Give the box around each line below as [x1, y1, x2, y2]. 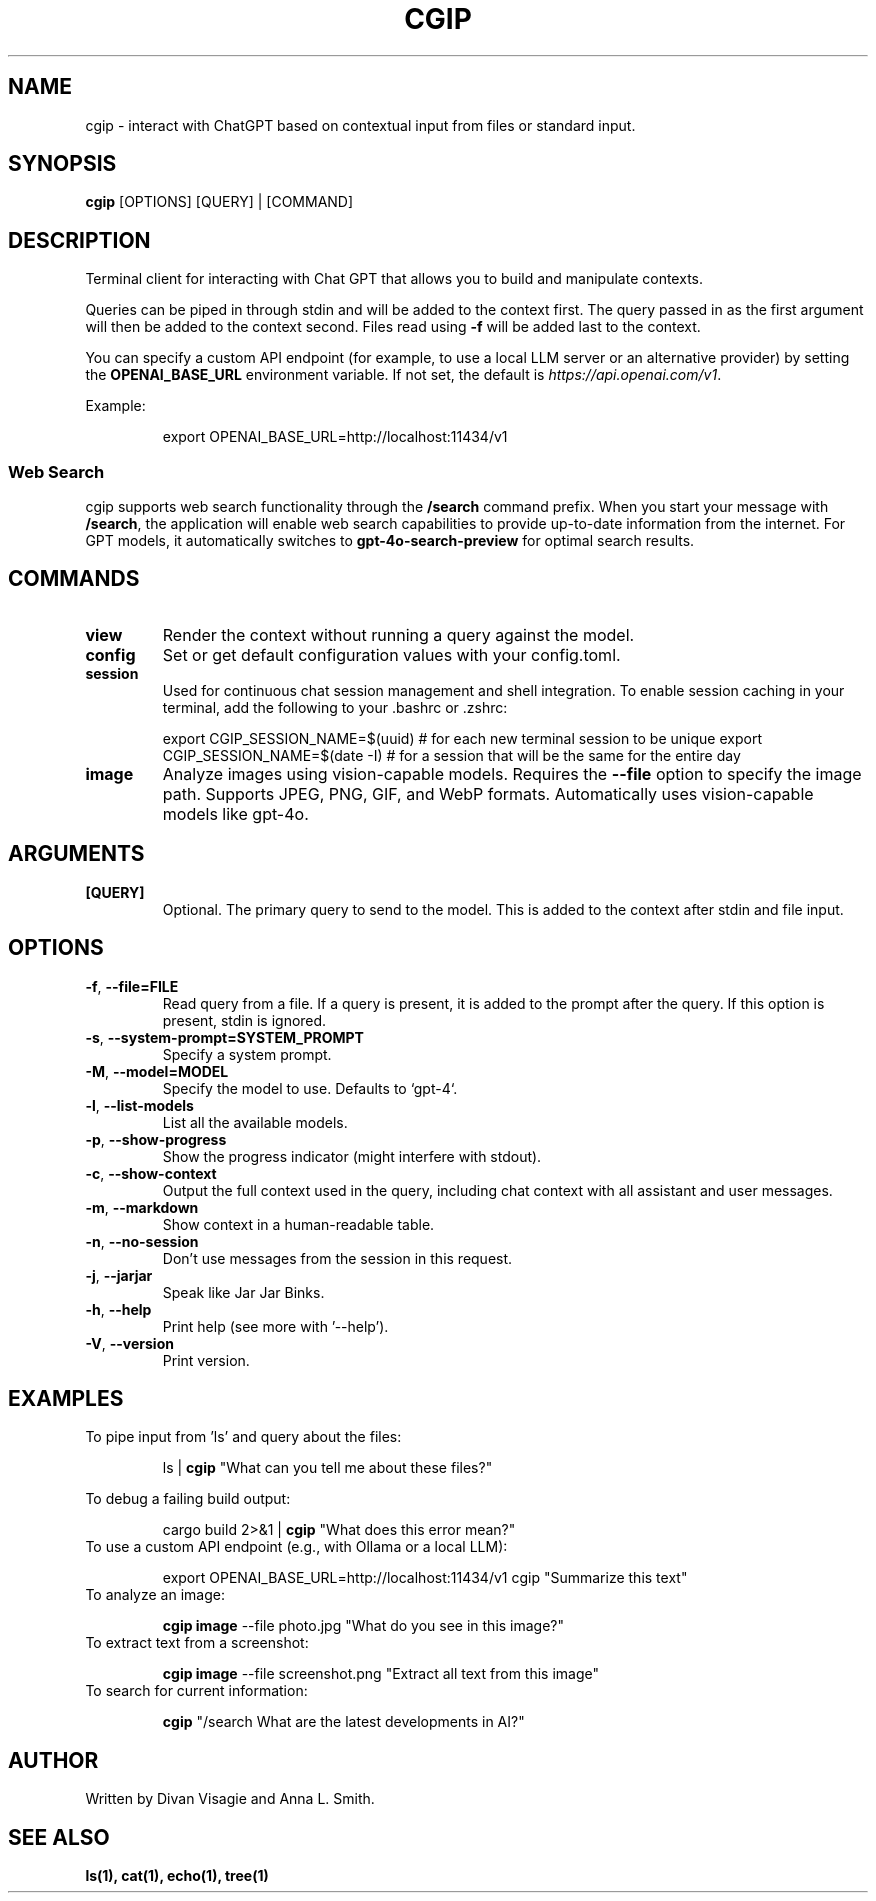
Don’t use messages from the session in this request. [162, 1249, 513, 1267]
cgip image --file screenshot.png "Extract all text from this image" [162, 1665, 600, 1683]
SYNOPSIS [8, 151, 117, 177]
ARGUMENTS [8, 841, 145, 867]
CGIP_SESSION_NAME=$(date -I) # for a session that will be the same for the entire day [162, 746, 741, 764]
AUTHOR [8, 1747, 99, 1773]
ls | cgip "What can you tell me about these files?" [162, 1459, 493, 1477]
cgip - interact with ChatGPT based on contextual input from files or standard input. [85, 116, 636, 134]
